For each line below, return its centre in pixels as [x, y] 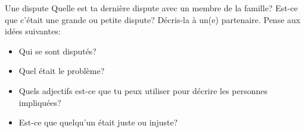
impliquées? [40, 102]
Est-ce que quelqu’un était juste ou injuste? [98, 122]
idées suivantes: [33, 31]
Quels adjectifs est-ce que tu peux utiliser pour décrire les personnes [143, 90]
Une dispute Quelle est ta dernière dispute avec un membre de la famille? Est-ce [151, 8]
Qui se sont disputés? [57, 51]
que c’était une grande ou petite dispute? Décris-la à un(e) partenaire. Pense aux [153, 19]
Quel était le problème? [62, 71]
